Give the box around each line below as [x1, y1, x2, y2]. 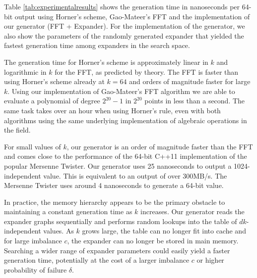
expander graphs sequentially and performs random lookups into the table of [4, 216, 237, 226]
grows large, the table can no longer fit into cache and [82, 226, 246, 236]
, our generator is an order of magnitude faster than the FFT [66, 141, 253, 151]
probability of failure [4, 264, 67, 275]
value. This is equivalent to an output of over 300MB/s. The [43, 170, 227, 181]
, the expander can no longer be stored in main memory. [67, 235, 239, 246]
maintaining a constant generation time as [4, 206, 132, 217]
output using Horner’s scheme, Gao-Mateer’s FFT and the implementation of [14, 11, 250, 21]
